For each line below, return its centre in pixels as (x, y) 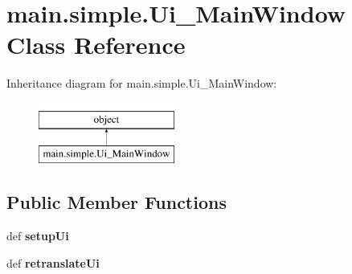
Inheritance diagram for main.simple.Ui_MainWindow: (142, 83)
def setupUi (38, 236)
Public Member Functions (117, 202)
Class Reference (96, 45)
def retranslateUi (53, 262)
